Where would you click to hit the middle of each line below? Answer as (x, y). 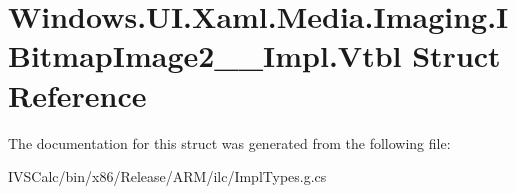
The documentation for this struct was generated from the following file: (229, 142)
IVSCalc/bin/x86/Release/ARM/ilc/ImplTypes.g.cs (167, 176)
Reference (77, 94)
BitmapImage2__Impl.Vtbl (205, 55)
